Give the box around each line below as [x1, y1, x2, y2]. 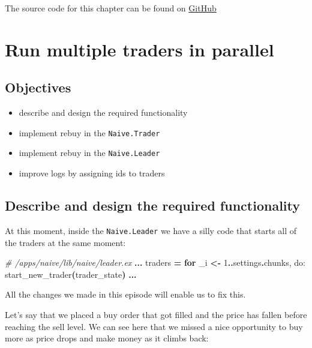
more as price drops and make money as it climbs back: [5, 332, 209, 344]
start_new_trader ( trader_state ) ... [5, 268, 137, 280]
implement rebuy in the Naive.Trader [19, 126, 160, 139]
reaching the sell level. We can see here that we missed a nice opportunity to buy [5, 320, 303, 332]
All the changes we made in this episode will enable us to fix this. [5, 288, 246, 301]
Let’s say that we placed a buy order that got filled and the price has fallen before [5, 308, 307, 320]
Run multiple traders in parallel [5, 37, 274, 61]
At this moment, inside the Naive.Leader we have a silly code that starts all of [5, 224, 297, 236]
